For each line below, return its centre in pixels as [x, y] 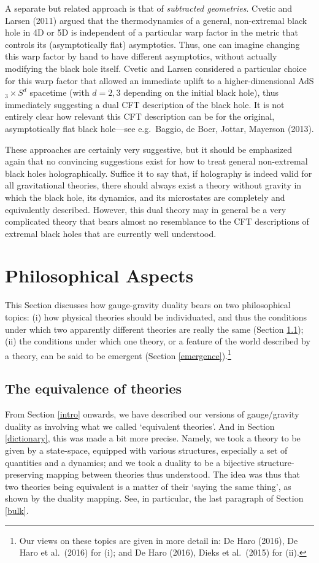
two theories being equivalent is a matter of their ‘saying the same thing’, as [148, 486]
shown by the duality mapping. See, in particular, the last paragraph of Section [154, 498]
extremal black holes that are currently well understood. [111, 233]
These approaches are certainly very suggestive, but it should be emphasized [149, 149]
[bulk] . [17, 510]
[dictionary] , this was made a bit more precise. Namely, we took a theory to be [153, 438]
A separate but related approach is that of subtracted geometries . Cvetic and [149, 8]
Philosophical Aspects [99, 275]
